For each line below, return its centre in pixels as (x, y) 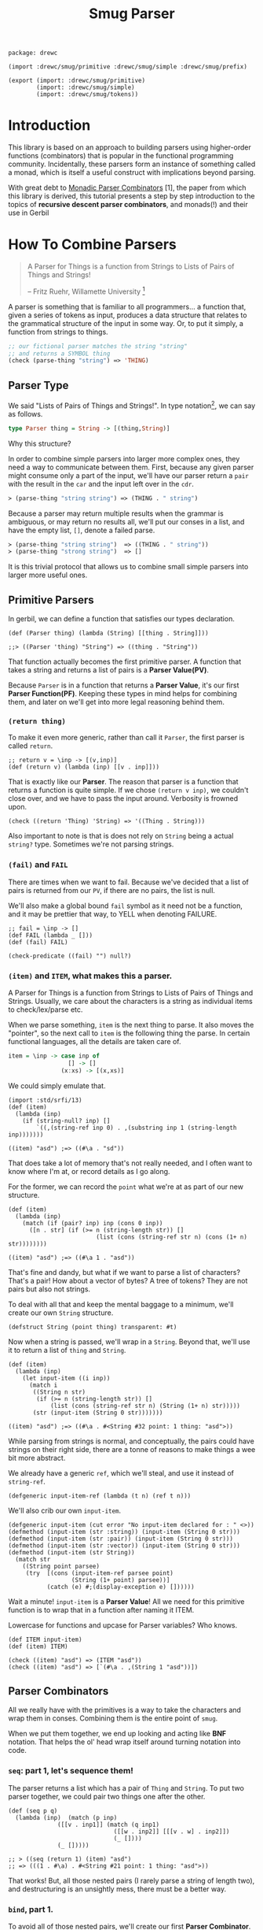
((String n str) (59, 1392)
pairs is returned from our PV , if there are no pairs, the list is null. (112, 890)
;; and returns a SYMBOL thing (59, 354)
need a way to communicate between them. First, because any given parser (131, 467)
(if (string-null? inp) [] (66, 1121)
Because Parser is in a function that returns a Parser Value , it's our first (124, 685)
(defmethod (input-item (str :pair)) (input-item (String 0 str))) (121, 1539)
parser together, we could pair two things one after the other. (107, 1796)
